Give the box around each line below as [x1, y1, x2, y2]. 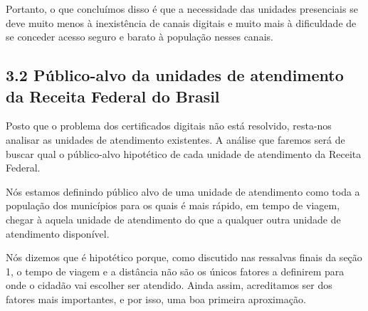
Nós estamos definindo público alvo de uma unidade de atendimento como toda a [6, 184, 360, 199]
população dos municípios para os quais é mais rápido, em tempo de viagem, [6, 198, 340, 213]
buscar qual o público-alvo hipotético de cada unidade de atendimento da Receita [6, 146, 362, 161]
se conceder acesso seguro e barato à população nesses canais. [6, 29, 273, 44]
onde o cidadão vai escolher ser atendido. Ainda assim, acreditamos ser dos [6, 278, 332, 292]
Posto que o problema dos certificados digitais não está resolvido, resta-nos [6, 118, 332, 133]
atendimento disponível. [6, 226, 110, 241]
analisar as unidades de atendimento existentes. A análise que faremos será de [6, 132, 345, 147]
